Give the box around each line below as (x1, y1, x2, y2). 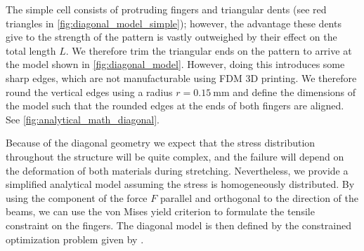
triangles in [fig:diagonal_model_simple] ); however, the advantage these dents (6, 15, 342, 30)
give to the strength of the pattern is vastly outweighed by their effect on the (6, 29, 337, 44)
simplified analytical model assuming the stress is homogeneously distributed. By (6, 177, 355, 191)
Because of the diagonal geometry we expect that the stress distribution (6, 135, 316, 150)
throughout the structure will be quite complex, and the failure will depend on (6, 149, 344, 163)
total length (6, 43, 56, 57)
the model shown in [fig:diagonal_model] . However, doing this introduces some (6, 57, 345, 72)
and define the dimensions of (233, 84, 356, 99)
